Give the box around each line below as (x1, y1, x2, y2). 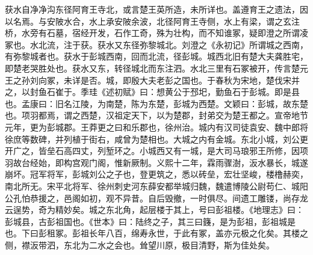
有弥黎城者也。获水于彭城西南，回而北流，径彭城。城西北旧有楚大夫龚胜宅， (5, 50, 308, 63)
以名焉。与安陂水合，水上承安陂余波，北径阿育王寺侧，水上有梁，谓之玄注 (5, 14, 300, 27)
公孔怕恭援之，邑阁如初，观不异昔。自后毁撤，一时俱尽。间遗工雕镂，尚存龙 (5, 191, 308, 204)
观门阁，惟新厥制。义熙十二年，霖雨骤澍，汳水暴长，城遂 (80, 156, 308, 168)
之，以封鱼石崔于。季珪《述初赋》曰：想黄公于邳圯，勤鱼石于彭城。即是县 (5, 85, 300, 98)
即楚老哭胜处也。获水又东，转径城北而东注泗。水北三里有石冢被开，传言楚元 (5, 61, 308, 74)
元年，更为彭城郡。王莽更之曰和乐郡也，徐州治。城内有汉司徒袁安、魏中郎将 (5, 120, 308, 133)
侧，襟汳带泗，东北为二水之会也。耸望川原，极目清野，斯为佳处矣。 (5, 238, 274, 251)
